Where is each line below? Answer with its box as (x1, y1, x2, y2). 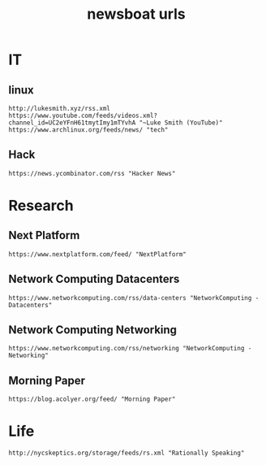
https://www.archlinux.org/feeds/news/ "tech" (8, 126, 169, 134)
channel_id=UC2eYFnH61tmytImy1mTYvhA (8, 119, 136, 127)
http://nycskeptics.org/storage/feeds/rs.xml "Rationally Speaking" (8, 449, 245, 458)
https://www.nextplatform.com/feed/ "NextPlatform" (8, 250, 187, 259)
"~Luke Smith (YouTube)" (139, 119, 223, 127)
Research (8, 197, 75, 215)
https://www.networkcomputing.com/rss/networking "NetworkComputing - (8, 345, 252, 353)
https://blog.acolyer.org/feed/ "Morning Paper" (8, 395, 176, 403)
